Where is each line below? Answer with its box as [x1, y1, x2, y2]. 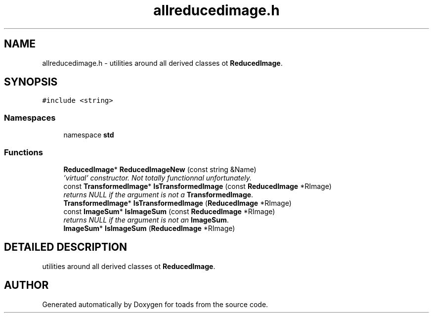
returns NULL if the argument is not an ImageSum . [63, 215, 229, 224]
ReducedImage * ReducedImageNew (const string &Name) [63, 165, 257, 174]
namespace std [63, 131, 114, 139]
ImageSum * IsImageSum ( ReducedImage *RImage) [63, 224, 235, 232]
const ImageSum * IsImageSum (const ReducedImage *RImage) [63, 207, 275, 216]
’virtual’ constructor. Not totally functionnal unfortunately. [63, 173, 252, 182]
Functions [4, 147, 43, 157]
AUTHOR [4, 279, 49, 292]
